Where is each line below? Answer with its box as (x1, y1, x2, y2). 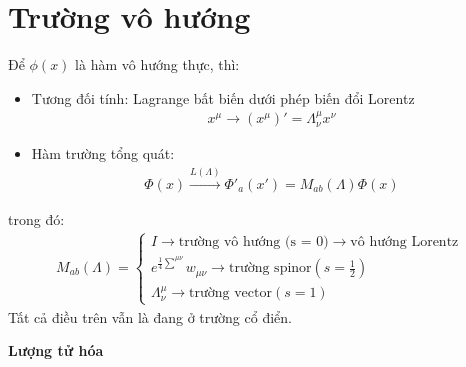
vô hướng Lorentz (350, 235, 459, 250)
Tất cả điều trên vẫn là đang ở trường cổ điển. (8, 306, 292, 327)
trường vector (189, 286, 272, 301)
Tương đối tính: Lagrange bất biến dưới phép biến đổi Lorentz (31, 87, 415, 108)
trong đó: (8, 208, 65, 229)
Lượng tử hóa (8, 340, 104, 361)
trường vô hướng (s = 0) (178, 235, 329, 250)
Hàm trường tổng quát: (31, 143, 175, 164)
